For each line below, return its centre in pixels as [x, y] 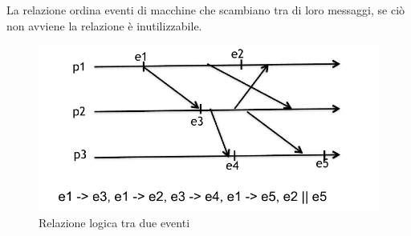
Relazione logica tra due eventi [114, 223]
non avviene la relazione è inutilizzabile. [104, 25]
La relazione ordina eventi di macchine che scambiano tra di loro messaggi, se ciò [206, 10]
